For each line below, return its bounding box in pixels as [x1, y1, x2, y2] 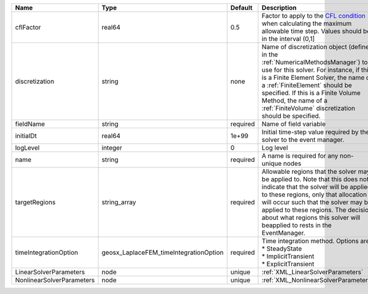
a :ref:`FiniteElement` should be [261, 81, 352, 89]
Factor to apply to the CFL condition [261, 12, 366, 20]
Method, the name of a [261, 96, 328, 104]
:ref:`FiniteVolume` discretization [261, 104, 356, 112]
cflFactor [15, 23, 41, 31]
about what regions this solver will [261, 214, 361, 222]
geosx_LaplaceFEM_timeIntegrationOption [101, 249, 224, 257]
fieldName [15, 120, 45, 128]
